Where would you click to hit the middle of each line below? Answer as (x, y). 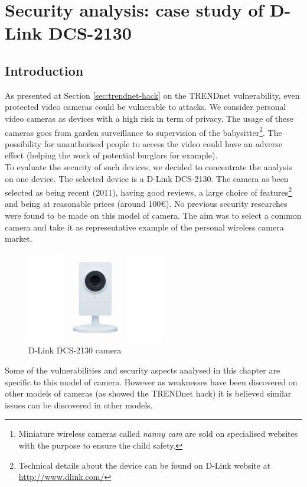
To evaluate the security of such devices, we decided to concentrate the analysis (148, 166)
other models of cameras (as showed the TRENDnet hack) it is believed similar (148, 393)
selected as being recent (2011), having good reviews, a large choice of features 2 (148, 191)
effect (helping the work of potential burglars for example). (111, 155)
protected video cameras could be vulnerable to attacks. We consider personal (146, 107)
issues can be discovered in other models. (79, 405)
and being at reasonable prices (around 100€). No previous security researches (146, 204)
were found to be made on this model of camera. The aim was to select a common (153, 215)
